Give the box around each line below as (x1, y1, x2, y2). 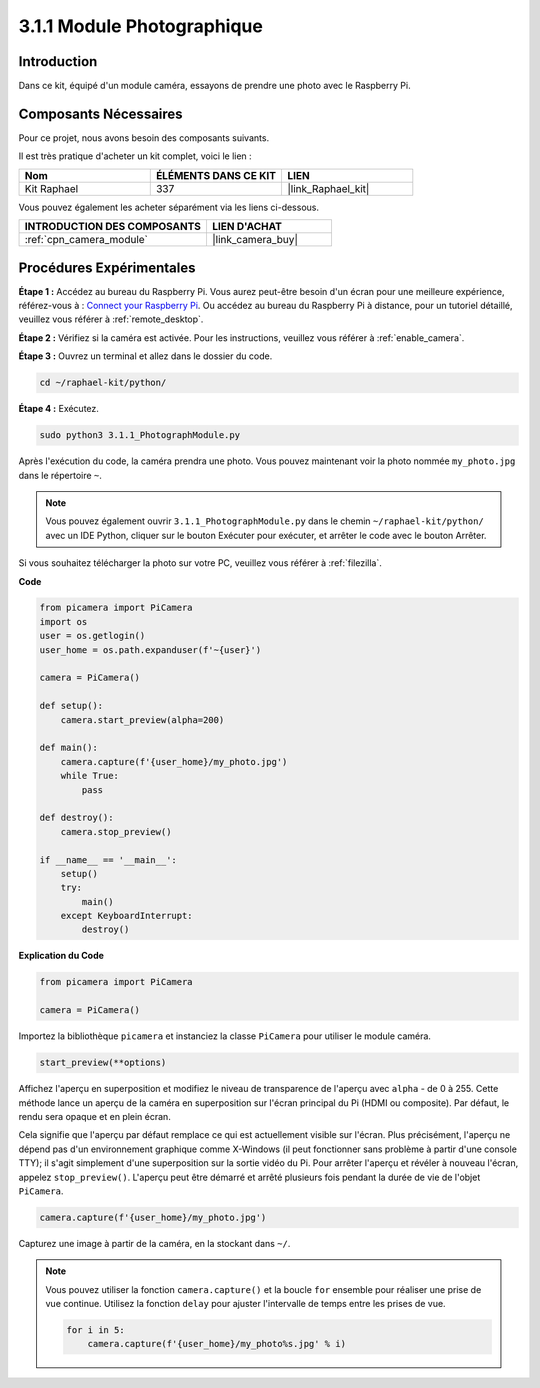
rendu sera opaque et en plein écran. (18, 1110, 172, 1122)
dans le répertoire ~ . (18, 469, 102, 481)
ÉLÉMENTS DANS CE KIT (155, 168, 277, 182)
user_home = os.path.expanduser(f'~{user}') (39, 644, 262, 655)
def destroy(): (39, 812, 114, 824)
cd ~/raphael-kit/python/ (39, 377, 167, 389)
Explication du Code (18, 950, 105, 962)
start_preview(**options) (39, 1057, 167, 1069)
